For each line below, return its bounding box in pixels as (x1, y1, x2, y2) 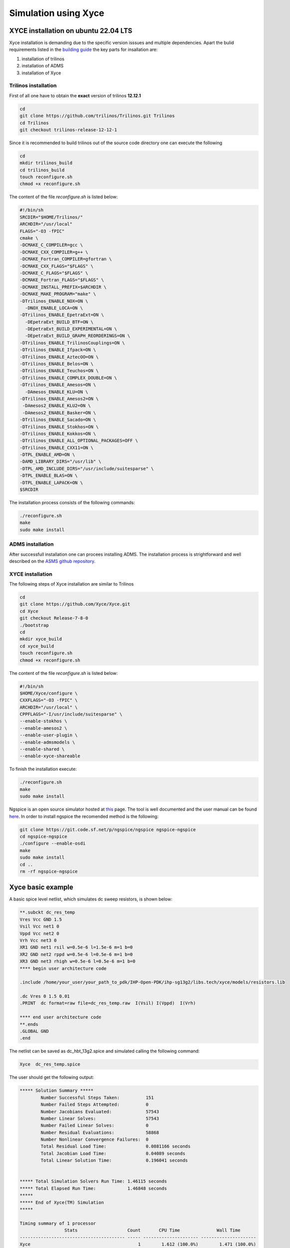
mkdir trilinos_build (19, 160, 73, 166)
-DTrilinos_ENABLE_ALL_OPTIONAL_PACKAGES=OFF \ (19, 438, 138, 444)
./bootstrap (19, 622, 49, 628)
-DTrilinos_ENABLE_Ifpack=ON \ (19, 347, 97, 353)
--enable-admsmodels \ (19, 739, 75, 745)
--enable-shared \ (19, 746, 65, 752)
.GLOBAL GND (19, 1028, 49, 1034)
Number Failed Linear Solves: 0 (40, 1123, 149, 1128)
